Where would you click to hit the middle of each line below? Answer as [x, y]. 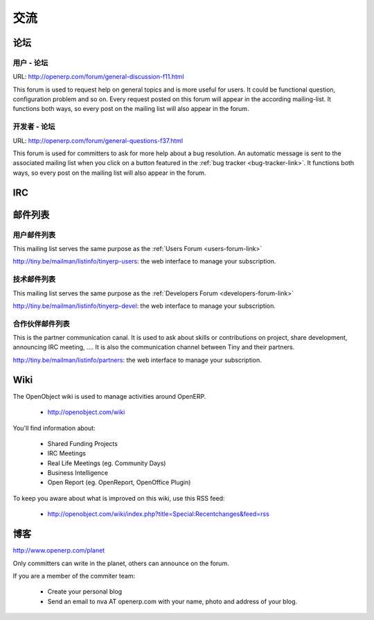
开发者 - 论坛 [34, 127]
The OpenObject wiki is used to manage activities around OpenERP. [109, 396]
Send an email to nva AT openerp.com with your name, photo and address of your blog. [172, 601]
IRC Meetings [67, 454]
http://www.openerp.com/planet [59, 551]
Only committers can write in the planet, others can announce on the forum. [121, 563]
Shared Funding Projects [82, 443]
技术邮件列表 [34, 279]
